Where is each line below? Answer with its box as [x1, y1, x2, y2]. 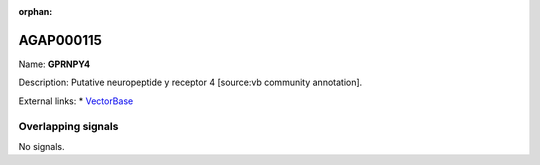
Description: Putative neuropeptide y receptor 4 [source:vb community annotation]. [18, 76, 363, 89]
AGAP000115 [18, 31, 102, 49]
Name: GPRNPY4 [18, 58, 91, 70]
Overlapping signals [18, 120, 119, 134]
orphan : [18, 6, 53, 17]
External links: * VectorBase [18, 95, 134, 107]
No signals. [18, 140, 65, 152]
